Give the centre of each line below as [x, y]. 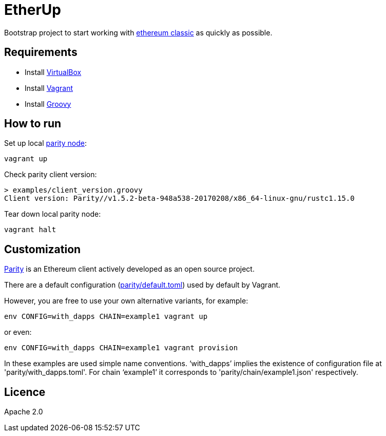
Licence [25, 392]
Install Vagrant [49, 88]
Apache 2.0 [24, 412]
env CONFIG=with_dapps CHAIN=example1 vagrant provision [121, 348]
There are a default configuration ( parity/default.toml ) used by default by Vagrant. [142, 285]
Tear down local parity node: [53, 214]
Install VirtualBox [53, 72]
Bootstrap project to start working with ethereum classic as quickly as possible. [138, 32]
